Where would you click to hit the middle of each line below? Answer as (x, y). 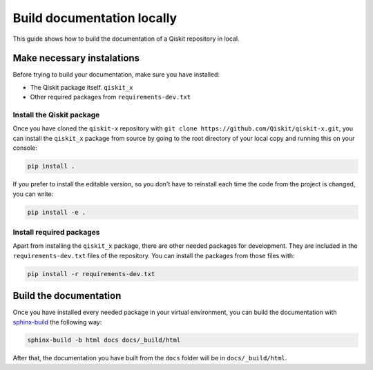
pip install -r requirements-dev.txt (91, 274)
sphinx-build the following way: (57, 322)
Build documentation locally (95, 18)
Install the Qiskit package (56, 115)
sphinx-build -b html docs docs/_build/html (104, 340)
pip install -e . (57, 212)
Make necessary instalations (76, 58)
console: (25, 148)
